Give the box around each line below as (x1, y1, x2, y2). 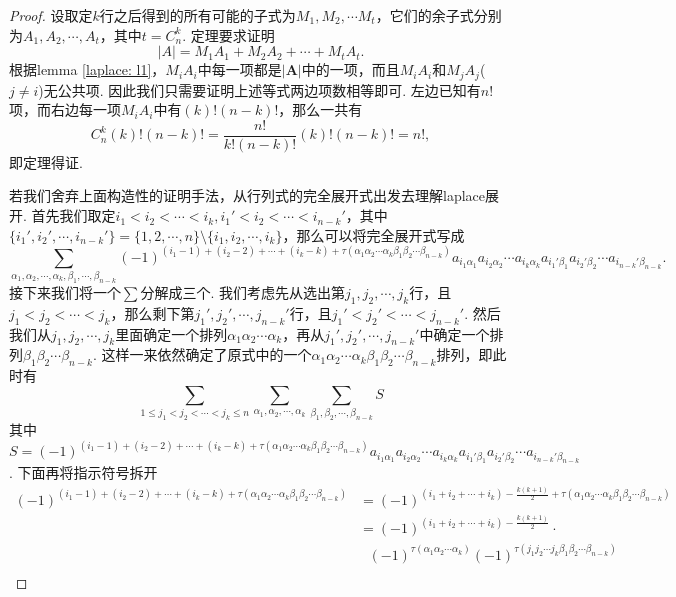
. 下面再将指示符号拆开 (9, 462, 158, 483)
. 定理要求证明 (182, 24, 275, 45)
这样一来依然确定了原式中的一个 (101, 344, 312, 365)
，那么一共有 (278, 99, 363, 120)
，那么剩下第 (110, 302, 195, 323)
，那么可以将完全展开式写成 (282, 224, 465, 245)
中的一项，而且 (301, 59, 400, 80)
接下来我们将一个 (9, 281, 121, 302)
